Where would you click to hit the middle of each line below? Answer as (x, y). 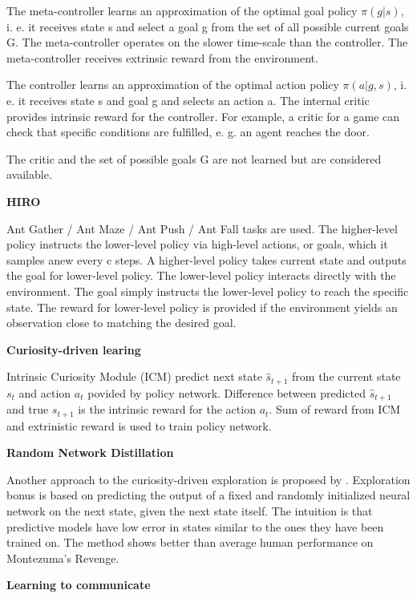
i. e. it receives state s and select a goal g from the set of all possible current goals (208, 26)
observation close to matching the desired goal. (121, 323)
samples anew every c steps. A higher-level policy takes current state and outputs (206, 259)
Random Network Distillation (90, 453)
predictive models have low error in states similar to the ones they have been (195, 526)
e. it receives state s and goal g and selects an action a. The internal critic (188, 100)
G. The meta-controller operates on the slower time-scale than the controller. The (207, 42)
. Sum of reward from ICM (335, 409)
